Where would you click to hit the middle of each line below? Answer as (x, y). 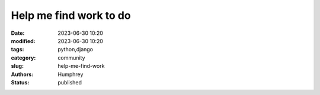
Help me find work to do (71, 15)
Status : (20, 82)
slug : (17, 66)
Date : (18, 33)
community (71, 58)
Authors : (22, 74)
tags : (17, 50)
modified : (23, 41)
